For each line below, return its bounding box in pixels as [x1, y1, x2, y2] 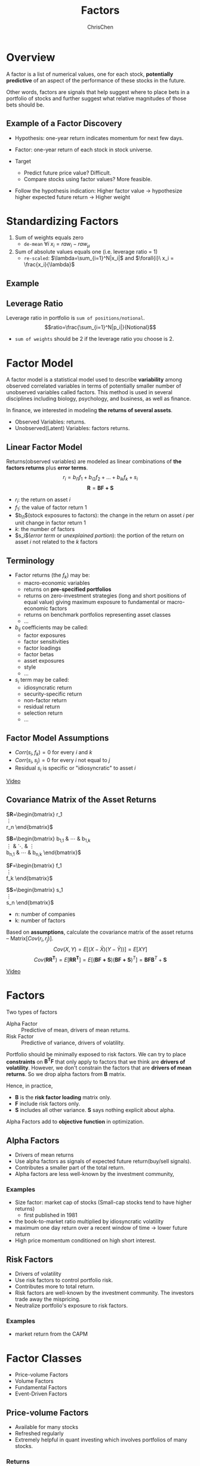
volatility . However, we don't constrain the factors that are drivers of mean [6, 1064, 192, 1071]
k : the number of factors [14, 526, 75, 533]
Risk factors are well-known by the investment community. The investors [14, 1290, 194, 1297]
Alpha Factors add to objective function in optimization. [6, 1118, 144, 1125]
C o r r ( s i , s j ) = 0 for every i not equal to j [14, 757, 110, 765]
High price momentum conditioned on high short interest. [14, 1237, 156, 1244]
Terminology [6, 556, 55, 566]
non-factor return [23, 696, 67, 703]
